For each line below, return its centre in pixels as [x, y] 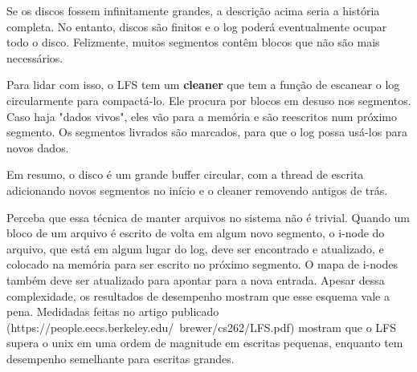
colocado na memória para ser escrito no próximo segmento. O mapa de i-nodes [202, 264]
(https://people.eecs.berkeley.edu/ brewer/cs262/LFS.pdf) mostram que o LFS [202, 327]
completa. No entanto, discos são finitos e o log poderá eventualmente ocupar [197, 26]
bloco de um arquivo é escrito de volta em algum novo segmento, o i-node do [196, 233]
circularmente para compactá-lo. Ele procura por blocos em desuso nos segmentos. [209, 100]
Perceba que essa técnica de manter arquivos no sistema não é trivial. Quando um [208, 217]
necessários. [35, 57]
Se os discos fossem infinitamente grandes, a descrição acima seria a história [193, 10]
